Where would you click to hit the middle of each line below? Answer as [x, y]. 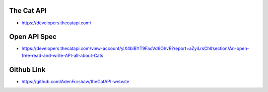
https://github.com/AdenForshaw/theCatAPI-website [75, 81]
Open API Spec [33, 37]
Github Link [27, 69]
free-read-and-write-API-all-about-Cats [63, 55]
